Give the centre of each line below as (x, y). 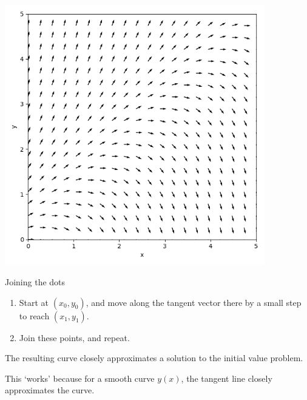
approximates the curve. (50, 390)
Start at (34, 302)
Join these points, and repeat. (74, 337)
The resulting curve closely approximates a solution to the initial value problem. (154, 358)
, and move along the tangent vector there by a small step (194, 302)
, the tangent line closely (227, 378)
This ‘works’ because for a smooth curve (80, 378)
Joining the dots (35, 281)
